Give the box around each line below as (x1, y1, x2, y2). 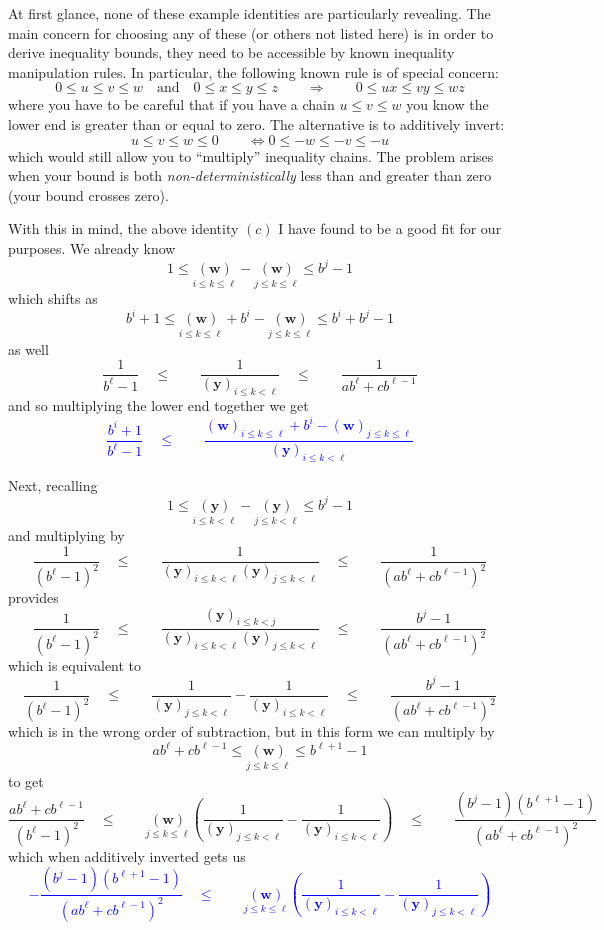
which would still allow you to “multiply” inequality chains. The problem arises (8, 145, 494, 166)
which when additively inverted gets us (8, 845, 246, 866)
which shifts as (8, 288, 98, 309)
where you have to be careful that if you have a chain (8, 94, 335, 115)
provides (8, 587, 59, 608)
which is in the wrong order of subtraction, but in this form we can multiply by (8, 721, 495, 742)
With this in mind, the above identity (8, 218, 239, 239)
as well (8, 338, 49, 359)
